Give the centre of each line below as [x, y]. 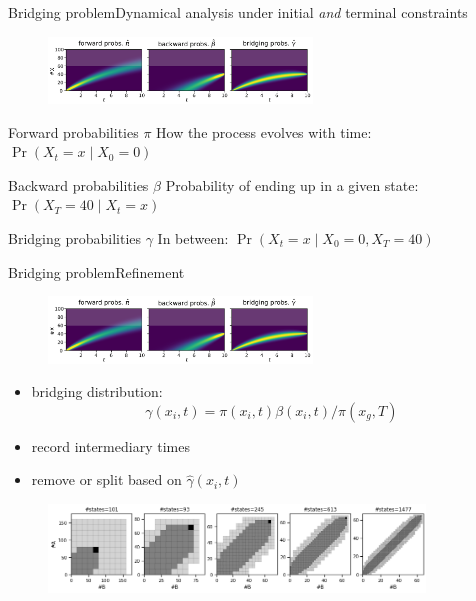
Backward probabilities [78, 184]
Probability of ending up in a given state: [292, 184]
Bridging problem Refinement [96, 271]
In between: [193, 237]
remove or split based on [106, 479]
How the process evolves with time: [264, 131]
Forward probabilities [73, 131]
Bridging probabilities [74, 237]
